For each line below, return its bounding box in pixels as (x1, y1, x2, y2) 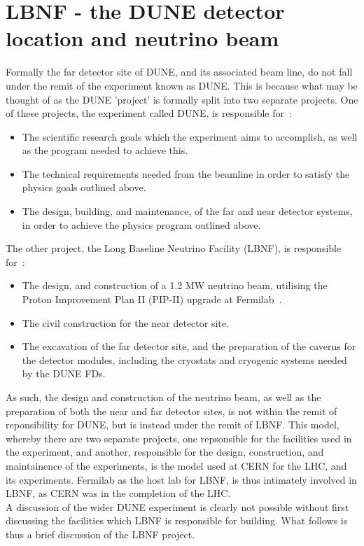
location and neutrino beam (6, 24, 279, 52)
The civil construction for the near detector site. (22, 315, 229, 330)
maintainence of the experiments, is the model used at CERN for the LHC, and (6, 458, 347, 472)
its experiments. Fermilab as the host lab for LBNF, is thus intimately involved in (6, 472, 357, 486)
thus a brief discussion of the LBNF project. (6, 526, 195, 541)
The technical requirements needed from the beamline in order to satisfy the (22, 166, 350, 181)
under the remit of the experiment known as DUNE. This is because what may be (6, 78, 358, 92)
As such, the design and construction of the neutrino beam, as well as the (6, 390, 321, 404)
